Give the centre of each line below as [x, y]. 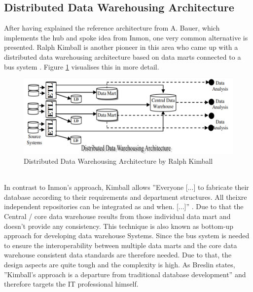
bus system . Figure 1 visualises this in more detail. [82, 66]
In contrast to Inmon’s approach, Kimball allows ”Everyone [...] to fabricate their [126, 187]
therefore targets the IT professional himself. [71, 284]
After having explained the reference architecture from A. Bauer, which [112, 28]
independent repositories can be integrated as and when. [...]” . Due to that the [124, 206]
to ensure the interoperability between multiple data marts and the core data [121, 245]
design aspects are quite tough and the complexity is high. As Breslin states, [120, 264]
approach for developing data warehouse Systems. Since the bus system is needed [127, 236]
